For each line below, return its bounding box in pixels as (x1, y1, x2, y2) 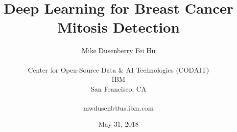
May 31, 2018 (98, 119, 139, 129)
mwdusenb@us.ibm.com (83, 102, 154, 113)
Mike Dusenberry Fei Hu (81, 45, 156, 56)
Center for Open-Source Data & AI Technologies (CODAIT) (27, 64, 209, 75)
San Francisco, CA (91, 83, 146, 94)
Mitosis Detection (57, 17, 180, 37)
